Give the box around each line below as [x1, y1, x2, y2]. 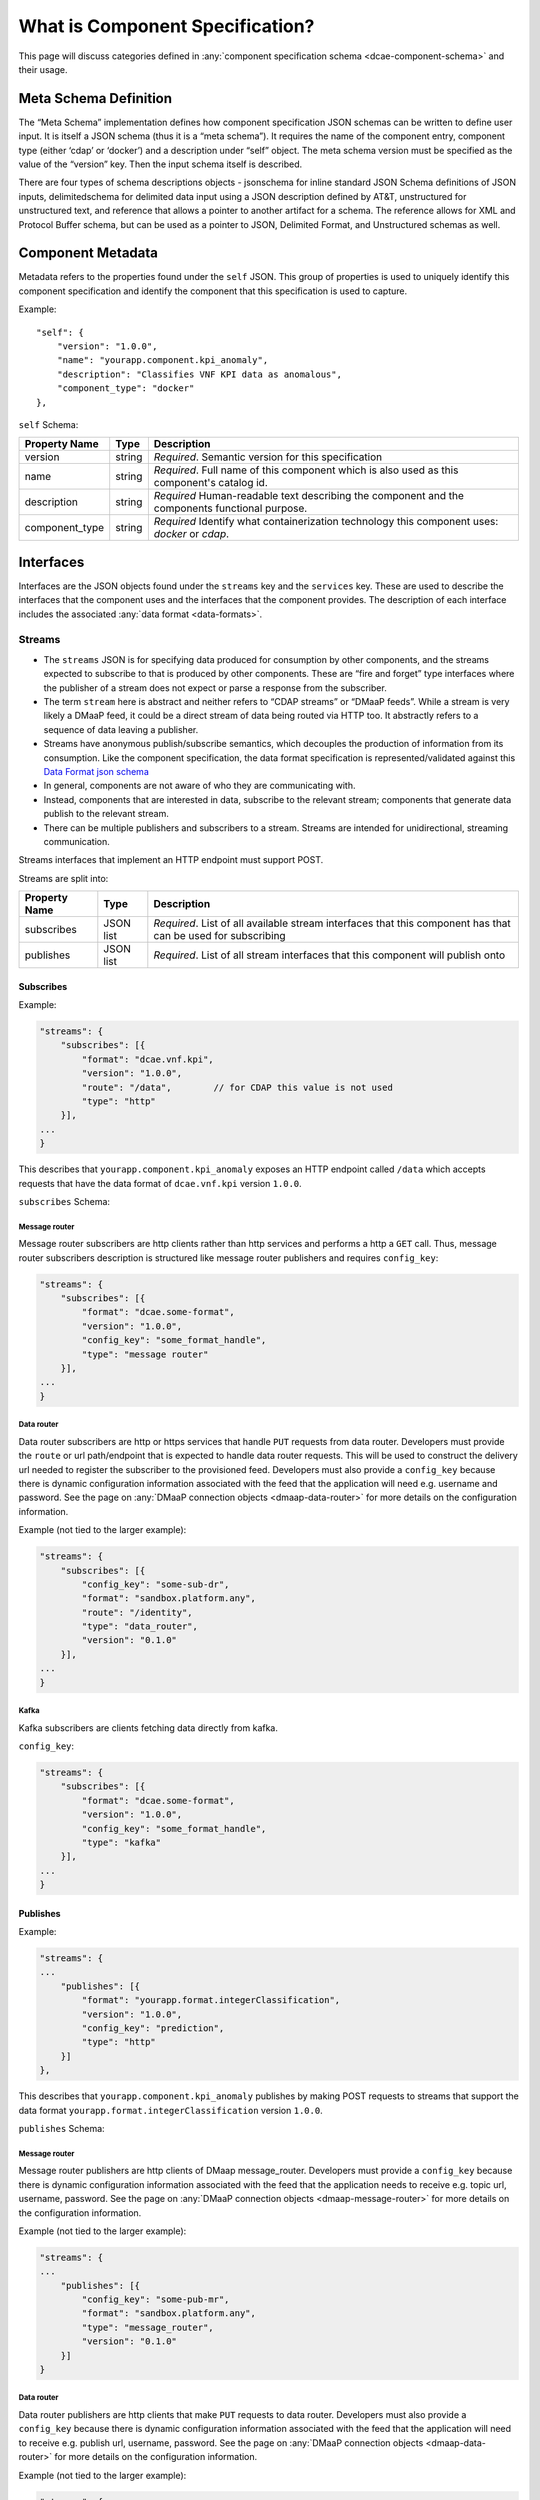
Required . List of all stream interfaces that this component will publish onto [153, 948, 506, 962]
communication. [43, 835, 110, 847]
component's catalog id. [153, 476, 269, 490]
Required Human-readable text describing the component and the [153, 489, 465, 503]
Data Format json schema [43, 765, 149, 777]
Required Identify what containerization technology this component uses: [153, 515, 499, 529]
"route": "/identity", [81, 1606, 194, 1618]
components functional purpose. [153, 501, 308, 515]
